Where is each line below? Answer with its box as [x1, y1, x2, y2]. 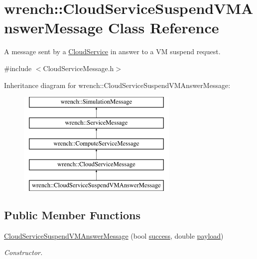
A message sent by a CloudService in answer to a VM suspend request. [4, 46, 221, 57]
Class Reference [108, 17, 219, 38]
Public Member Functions [4, 207, 140, 223]
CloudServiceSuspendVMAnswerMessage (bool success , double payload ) [4, 230, 224, 241]
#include [4, 63, 32, 73]
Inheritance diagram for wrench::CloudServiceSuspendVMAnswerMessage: [4, 80, 231, 90]
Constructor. [4, 247, 43, 258]
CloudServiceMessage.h [43, 63, 114, 73]
